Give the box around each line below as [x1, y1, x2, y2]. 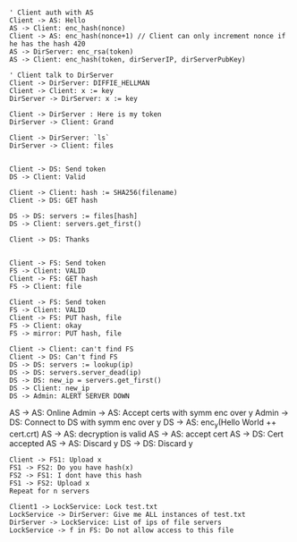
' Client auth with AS [9, 8, 94, 17]
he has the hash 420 [9, 39, 87, 48]
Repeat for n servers [9, 487, 90, 495]
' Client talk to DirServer [9, 71, 115, 80]
